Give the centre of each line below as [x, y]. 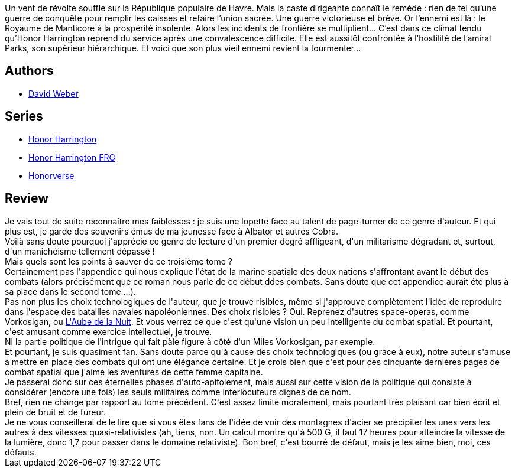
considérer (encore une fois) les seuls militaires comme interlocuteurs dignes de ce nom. [178, 392]
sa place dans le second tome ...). [70, 291]
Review [27, 198]
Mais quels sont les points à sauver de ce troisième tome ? [119, 261]
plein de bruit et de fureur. [56, 412]
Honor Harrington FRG [72, 157]
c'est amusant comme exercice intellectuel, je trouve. [108, 331]
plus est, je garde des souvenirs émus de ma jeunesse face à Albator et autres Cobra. [172, 231]
